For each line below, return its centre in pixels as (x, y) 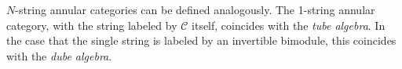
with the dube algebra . (59, 55)
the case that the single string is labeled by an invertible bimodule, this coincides (201, 40)
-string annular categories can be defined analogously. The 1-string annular (195, 9)
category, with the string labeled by (92, 25)
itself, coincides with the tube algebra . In (289, 25)
